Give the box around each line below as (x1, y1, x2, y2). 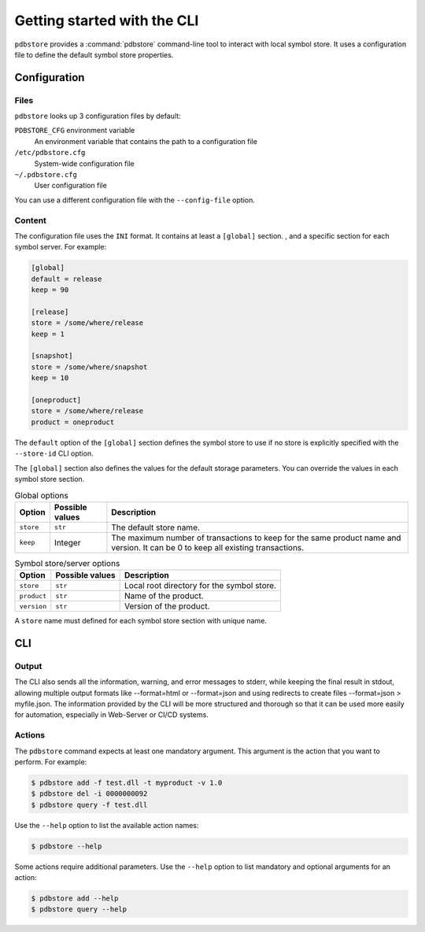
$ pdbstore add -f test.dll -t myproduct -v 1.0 (31, 778, 223, 787)
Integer (54, 537, 81, 548)
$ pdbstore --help (31, 841, 102, 850)
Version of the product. (124, 601, 210, 612)
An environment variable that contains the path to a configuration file (34, 136, 257, 146)
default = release (31, 274, 102, 283)
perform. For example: (14, 756, 87, 767)
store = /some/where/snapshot (31, 362, 148, 372)
